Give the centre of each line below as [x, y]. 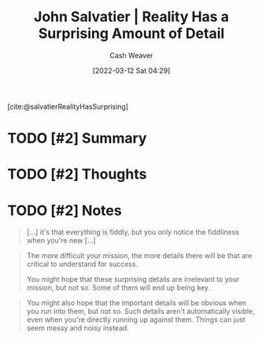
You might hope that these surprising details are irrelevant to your [133, 279]
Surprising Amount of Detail [131, 33]
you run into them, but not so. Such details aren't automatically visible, [140, 312]
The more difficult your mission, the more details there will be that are [139, 256]
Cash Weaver [131, 55]
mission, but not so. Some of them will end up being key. [118, 288]
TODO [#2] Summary [77, 139]
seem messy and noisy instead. [77, 328]
